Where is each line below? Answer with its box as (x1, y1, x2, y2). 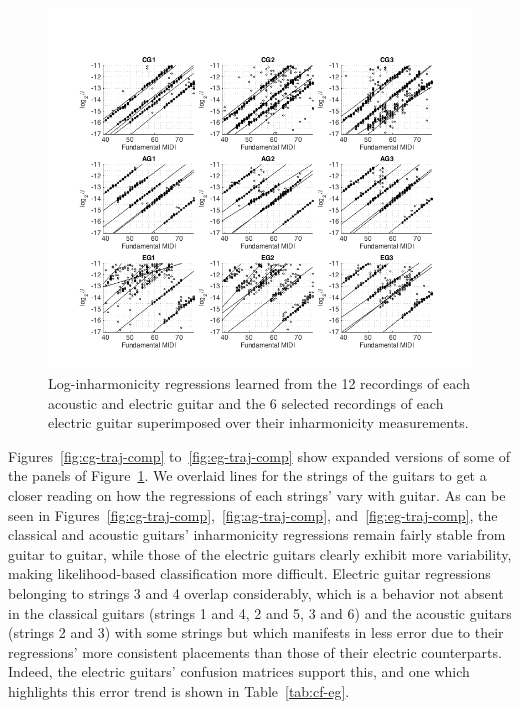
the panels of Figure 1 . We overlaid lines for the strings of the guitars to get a (8, 465, 487, 486)
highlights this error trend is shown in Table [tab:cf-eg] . (8, 680, 350, 701)
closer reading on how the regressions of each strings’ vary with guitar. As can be (8, 485, 506, 505)
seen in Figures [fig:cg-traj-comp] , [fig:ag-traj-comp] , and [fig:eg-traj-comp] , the (8, 504, 498, 525)
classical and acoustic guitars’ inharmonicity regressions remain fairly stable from (8, 524, 506, 545)
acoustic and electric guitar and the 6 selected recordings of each (48, 392, 444, 413)
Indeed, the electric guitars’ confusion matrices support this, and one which (8, 661, 470, 682)
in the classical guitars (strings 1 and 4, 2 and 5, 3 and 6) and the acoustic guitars (8, 602, 512, 623)
